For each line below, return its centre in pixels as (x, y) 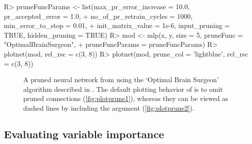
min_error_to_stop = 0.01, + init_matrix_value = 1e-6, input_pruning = (117, 25)
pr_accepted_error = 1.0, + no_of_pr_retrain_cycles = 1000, (98, 16)
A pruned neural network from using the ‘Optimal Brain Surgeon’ (121, 79)
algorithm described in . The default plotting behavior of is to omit (123, 89)
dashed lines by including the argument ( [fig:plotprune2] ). (109, 108)
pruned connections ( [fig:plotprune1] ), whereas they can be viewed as (126, 98)
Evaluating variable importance (84, 134)
